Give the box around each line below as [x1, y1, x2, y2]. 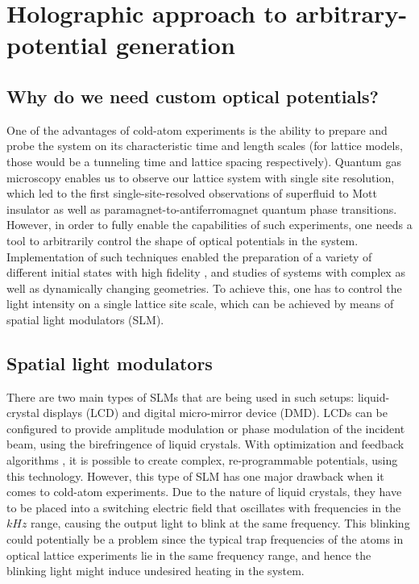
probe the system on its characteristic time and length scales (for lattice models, [6, 137, 403, 154]
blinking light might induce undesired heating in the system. [6, 562, 305, 579]
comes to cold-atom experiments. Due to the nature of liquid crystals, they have [6, 483, 402, 500]
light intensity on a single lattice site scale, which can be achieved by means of [6, 295, 394, 312]
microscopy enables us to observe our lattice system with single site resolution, [6, 169, 395, 186]
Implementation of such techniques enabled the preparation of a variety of [6, 248, 372, 265]
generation [115, 28, 235, 61]
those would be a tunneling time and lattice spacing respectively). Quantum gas [6, 152, 401, 169]
